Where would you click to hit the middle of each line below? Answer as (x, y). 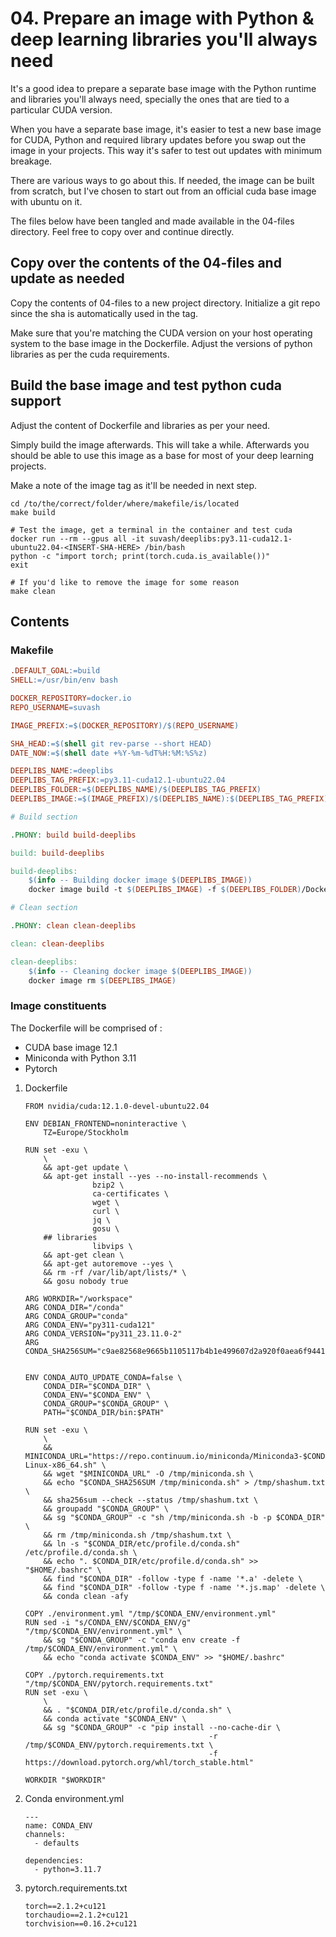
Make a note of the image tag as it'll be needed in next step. (134, 485)
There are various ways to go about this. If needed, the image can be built (162, 180)
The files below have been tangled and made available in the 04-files (152, 221)
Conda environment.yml (74, 1798)
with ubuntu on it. (46, 201)
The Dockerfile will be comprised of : (86, 1028)
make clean (33, 591)
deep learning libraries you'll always (164, 39)
